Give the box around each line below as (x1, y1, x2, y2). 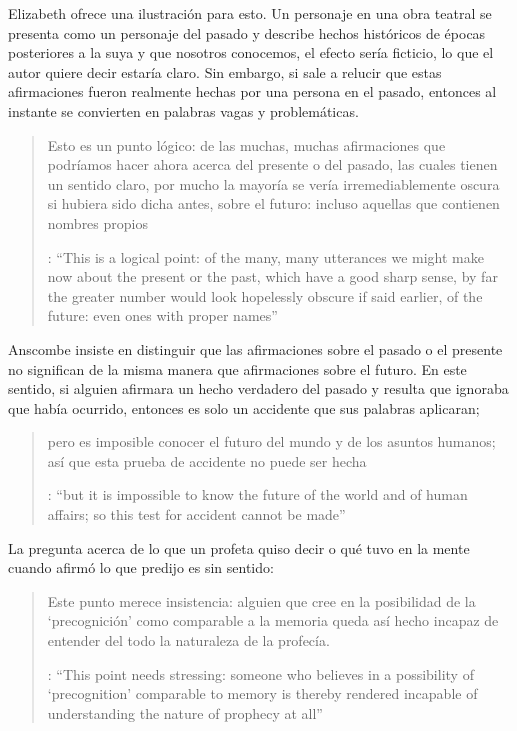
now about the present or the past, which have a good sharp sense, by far (47, 266, 498, 287)
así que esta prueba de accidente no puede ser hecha (47, 450, 367, 471)
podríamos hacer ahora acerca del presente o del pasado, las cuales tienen (47, 154, 498, 175)
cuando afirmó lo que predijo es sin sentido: (8, 557, 274, 578)
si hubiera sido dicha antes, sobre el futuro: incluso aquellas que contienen (47, 193, 500, 214)
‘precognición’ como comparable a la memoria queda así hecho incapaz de (47, 610, 499, 631)
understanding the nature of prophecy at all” (47, 702, 323, 723)
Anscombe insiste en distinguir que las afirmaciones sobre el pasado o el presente (8, 338, 503, 359)
